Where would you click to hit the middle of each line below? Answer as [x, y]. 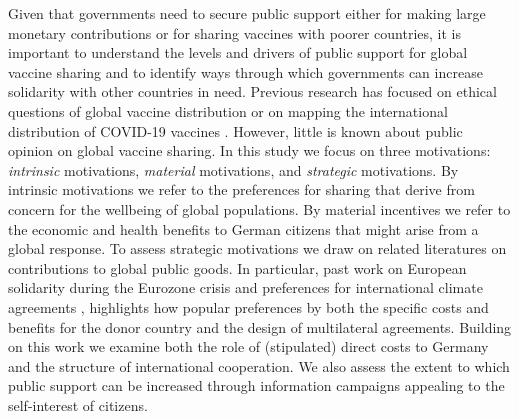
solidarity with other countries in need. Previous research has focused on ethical [252, 91]
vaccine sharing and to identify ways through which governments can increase [245, 71]
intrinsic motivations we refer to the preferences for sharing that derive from [241, 189]
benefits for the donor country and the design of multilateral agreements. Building [260, 326]
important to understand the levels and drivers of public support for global [238, 52]
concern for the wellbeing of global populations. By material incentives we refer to [259, 208]
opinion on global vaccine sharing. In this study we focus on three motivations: [249, 150]
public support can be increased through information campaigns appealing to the [256, 385]
